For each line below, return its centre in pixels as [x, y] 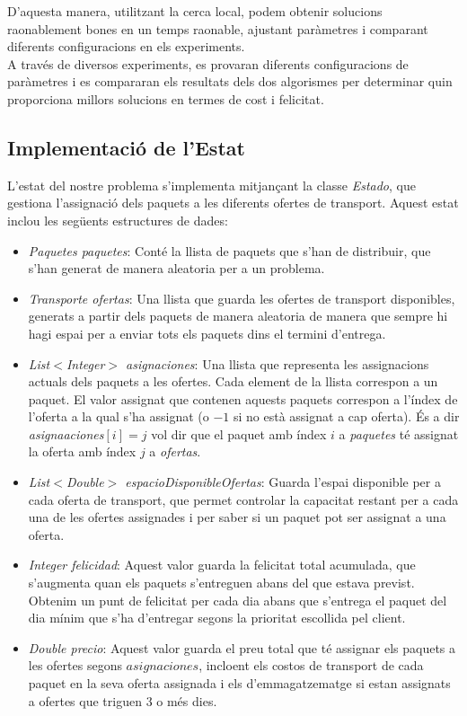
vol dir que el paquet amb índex [239, 433]
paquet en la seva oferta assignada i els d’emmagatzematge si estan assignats [239, 683]
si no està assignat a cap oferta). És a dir [346, 416]
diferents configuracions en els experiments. [126, 46]
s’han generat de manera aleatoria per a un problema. [176, 268]
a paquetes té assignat [399, 433]
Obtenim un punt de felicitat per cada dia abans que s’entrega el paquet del [238, 600]
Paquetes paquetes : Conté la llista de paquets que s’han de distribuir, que [229, 250]
